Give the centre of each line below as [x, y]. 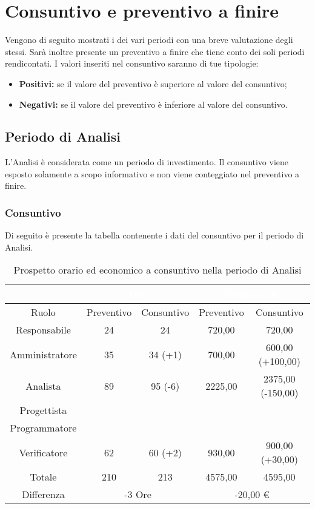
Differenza [43, 494]
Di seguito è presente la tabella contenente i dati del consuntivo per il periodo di [154, 235]
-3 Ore [138, 494]
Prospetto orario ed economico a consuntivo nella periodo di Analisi [157, 270]
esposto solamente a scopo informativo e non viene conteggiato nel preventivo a [152, 173]
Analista [43, 386]
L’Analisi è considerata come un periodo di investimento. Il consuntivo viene [147, 162]
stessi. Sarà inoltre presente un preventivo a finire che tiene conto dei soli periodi [155, 51]
